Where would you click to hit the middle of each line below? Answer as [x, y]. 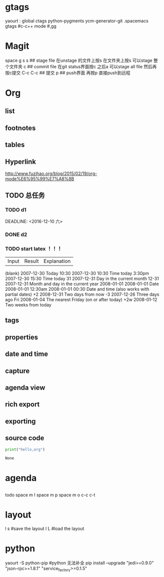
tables [15, 145]
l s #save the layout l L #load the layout [45, 529]
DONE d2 [16, 234]
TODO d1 [16, 210]
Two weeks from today [28, 305]
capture [17, 371]
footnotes [20, 128]
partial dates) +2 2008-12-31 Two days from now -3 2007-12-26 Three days [82, 294]
